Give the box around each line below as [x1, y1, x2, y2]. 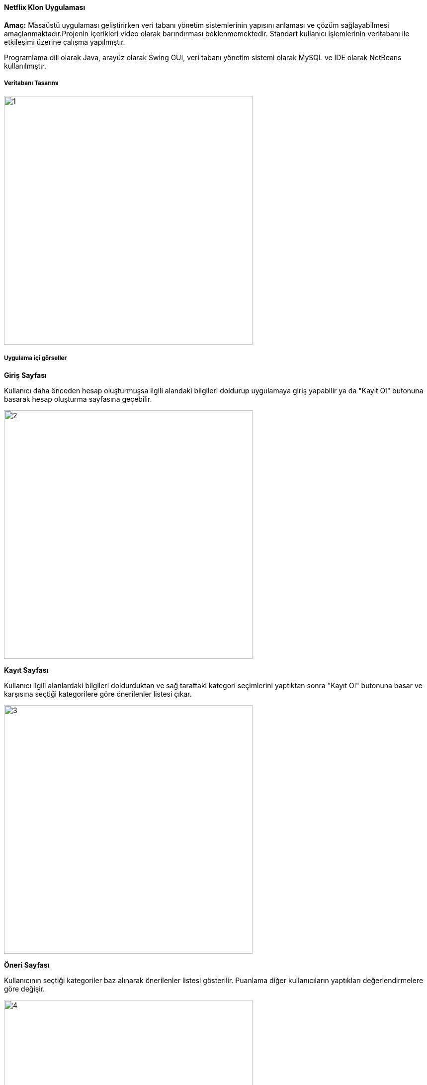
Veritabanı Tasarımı [4, 80, 59, 87]
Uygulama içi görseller [4, 354, 67, 362]
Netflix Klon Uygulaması [4, 3, 85, 11]
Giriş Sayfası [4, 371, 47, 380]
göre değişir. [4, 985, 45, 994]
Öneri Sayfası [4, 961, 50, 970]
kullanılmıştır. [4, 61, 47, 70]
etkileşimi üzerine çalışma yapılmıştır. [4, 37, 125, 46]
